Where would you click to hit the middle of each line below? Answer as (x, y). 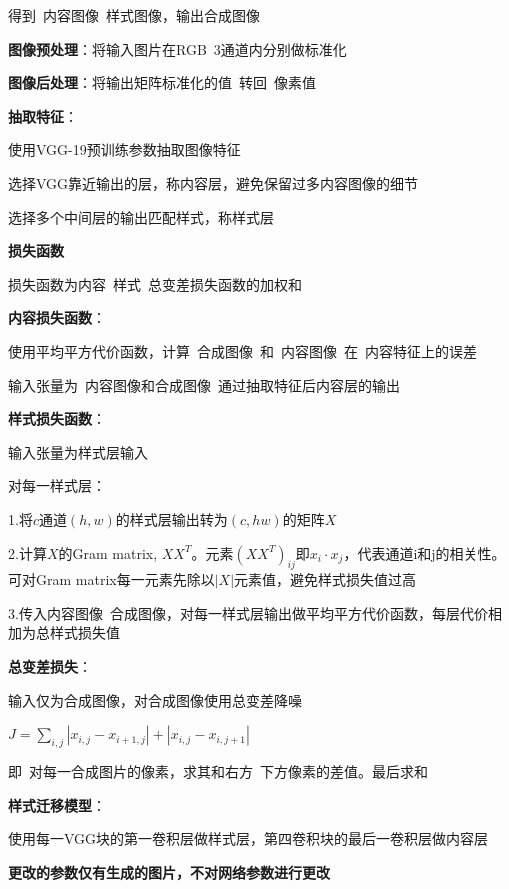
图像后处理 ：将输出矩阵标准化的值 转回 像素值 (162, 82)
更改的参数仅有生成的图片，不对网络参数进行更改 (169, 871)
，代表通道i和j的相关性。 (424, 552)
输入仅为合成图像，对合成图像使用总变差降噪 (155, 699)
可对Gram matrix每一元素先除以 (111, 579)
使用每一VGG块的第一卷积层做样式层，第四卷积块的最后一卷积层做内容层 (248, 838)
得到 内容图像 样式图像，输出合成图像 (134, 15)
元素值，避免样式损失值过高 (325, 579)
